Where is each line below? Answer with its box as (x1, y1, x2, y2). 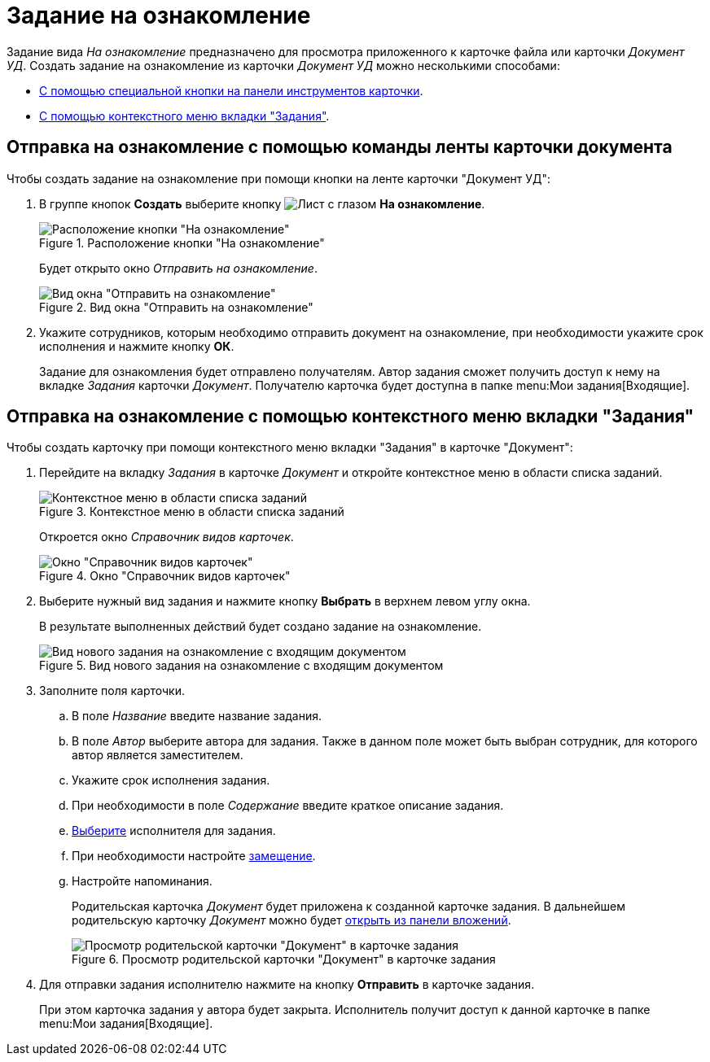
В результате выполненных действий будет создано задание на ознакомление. (39, 619, 482, 634)
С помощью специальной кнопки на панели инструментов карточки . (39, 83, 423, 98)
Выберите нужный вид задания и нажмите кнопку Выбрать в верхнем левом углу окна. (39, 594, 531, 609)
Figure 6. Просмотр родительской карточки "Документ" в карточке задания (72, 952, 496, 967)
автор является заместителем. (72, 748, 243, 763)
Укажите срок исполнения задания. (72, 773, 270, 788)
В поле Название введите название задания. (72, 709, 322, 723)
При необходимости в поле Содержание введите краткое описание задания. (72, 798, 504, 813)
